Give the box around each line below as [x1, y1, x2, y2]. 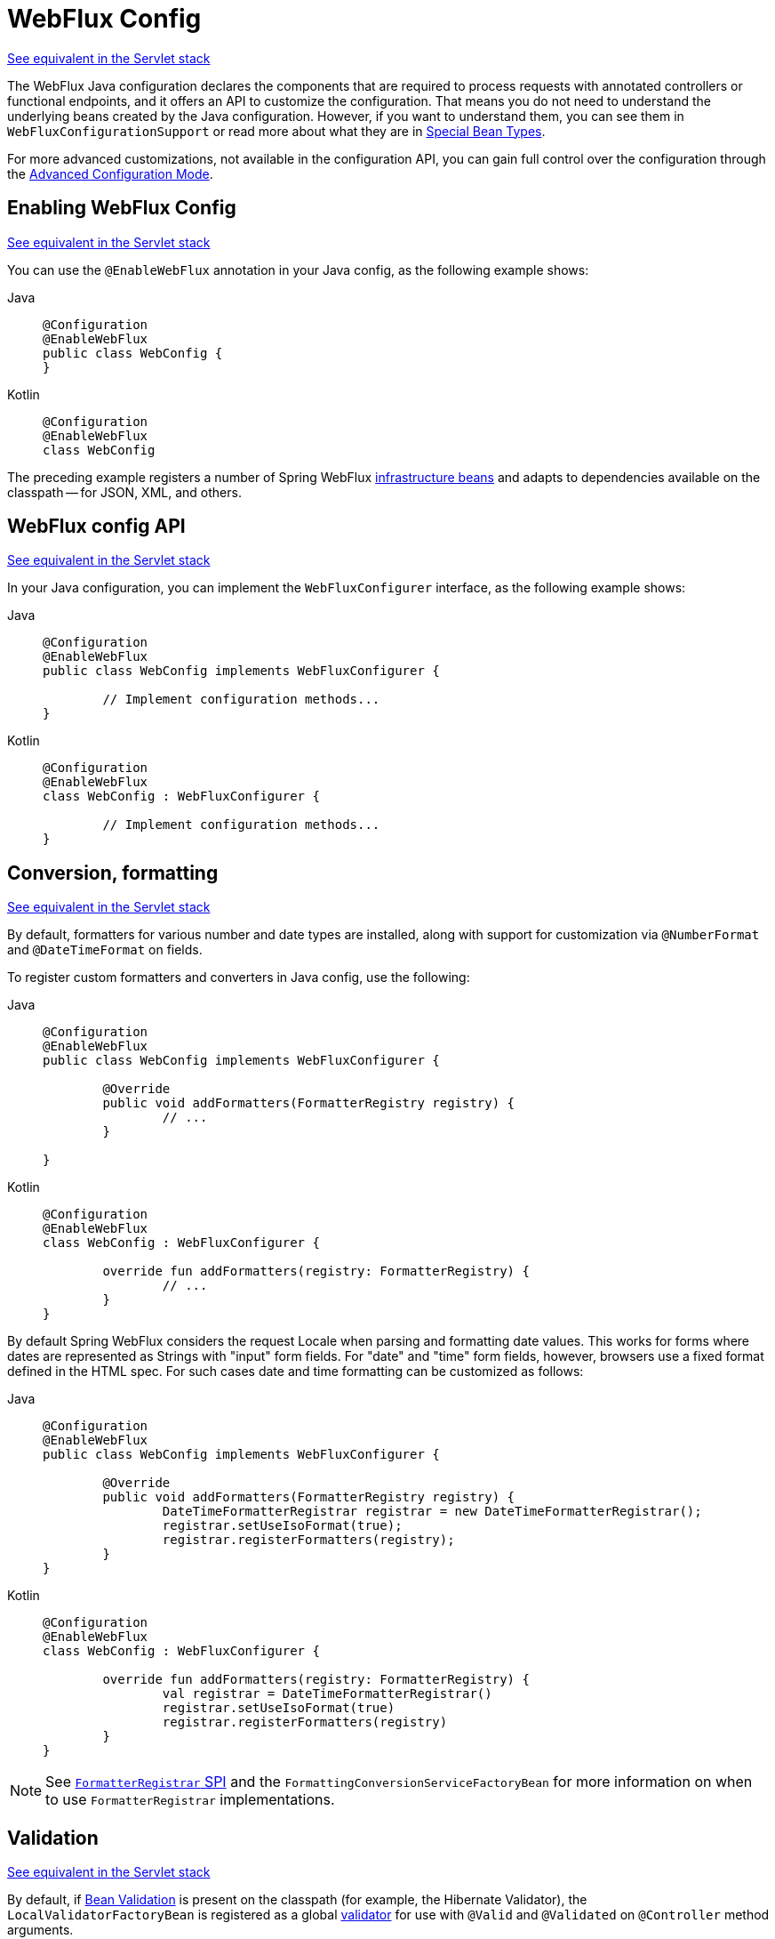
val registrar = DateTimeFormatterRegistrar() [162, 1686, 492, 1702]
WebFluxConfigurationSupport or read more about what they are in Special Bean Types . [7, 123, 546, 139]
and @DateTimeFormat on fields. [7, 942, 203, 958]
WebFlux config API [7, 515, 186, 538]
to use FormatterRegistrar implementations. [45, 1790, 335, 1809]
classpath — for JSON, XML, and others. [7, 484, 242, 500]
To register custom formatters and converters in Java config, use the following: [7, 969, 470, 986]
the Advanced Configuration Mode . [7, 165, 213, 181]
